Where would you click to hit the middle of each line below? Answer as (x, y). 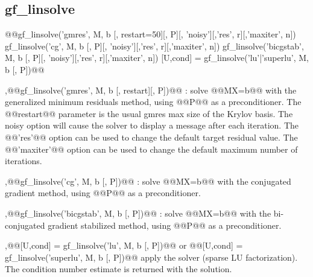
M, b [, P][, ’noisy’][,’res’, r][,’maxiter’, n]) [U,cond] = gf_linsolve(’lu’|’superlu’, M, (157, 58)
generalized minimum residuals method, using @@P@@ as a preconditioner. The (153, 102)
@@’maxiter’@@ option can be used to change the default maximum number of (151, 149)
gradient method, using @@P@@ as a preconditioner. (103, 193)
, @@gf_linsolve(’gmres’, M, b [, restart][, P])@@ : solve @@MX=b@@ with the (151, 90)
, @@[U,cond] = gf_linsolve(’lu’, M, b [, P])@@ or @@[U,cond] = (124, 245)
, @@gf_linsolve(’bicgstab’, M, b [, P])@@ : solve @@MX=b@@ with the (138, 213)
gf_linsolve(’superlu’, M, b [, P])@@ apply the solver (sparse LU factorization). (151, 257)
